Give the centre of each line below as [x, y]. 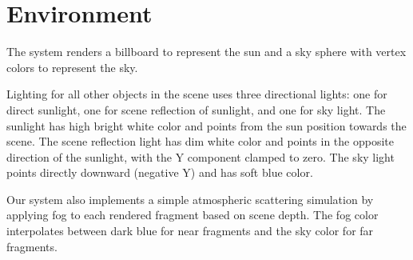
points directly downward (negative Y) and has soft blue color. [160, 172]
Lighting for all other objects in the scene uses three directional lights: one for [197, 94]
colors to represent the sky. [72, 67]
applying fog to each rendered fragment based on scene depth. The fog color [193, 215]
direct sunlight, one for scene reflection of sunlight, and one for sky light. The [196, 109]
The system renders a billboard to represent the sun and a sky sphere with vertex [206, 52]
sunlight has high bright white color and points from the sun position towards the [206, 125]
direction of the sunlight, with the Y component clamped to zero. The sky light [201, 156]
